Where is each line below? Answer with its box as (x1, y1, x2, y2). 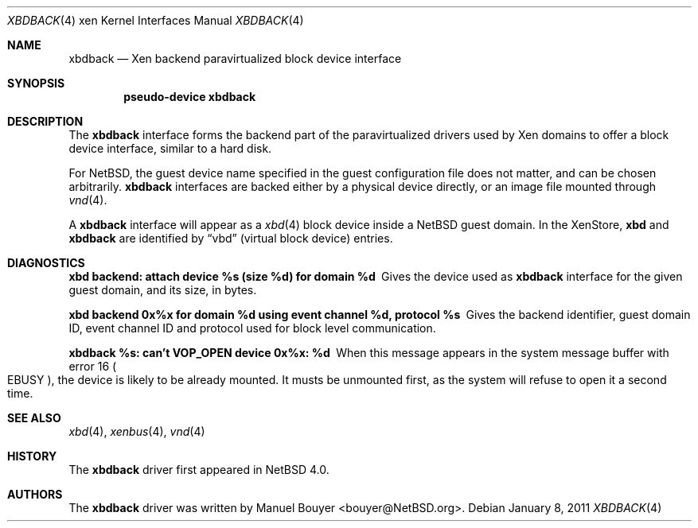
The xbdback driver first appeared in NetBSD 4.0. (68, 463, 330, 476)
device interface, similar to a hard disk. (68, 142, 272, 155)
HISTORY (7, 449, 57, 463)
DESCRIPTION (7, 115, 84, 128)
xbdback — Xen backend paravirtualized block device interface (68, 52, 402, 65)
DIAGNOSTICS (7, 256, 85, 270)
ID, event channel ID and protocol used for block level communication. (68, 321, 436, 335)
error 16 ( (68, 359, 117, 373)
